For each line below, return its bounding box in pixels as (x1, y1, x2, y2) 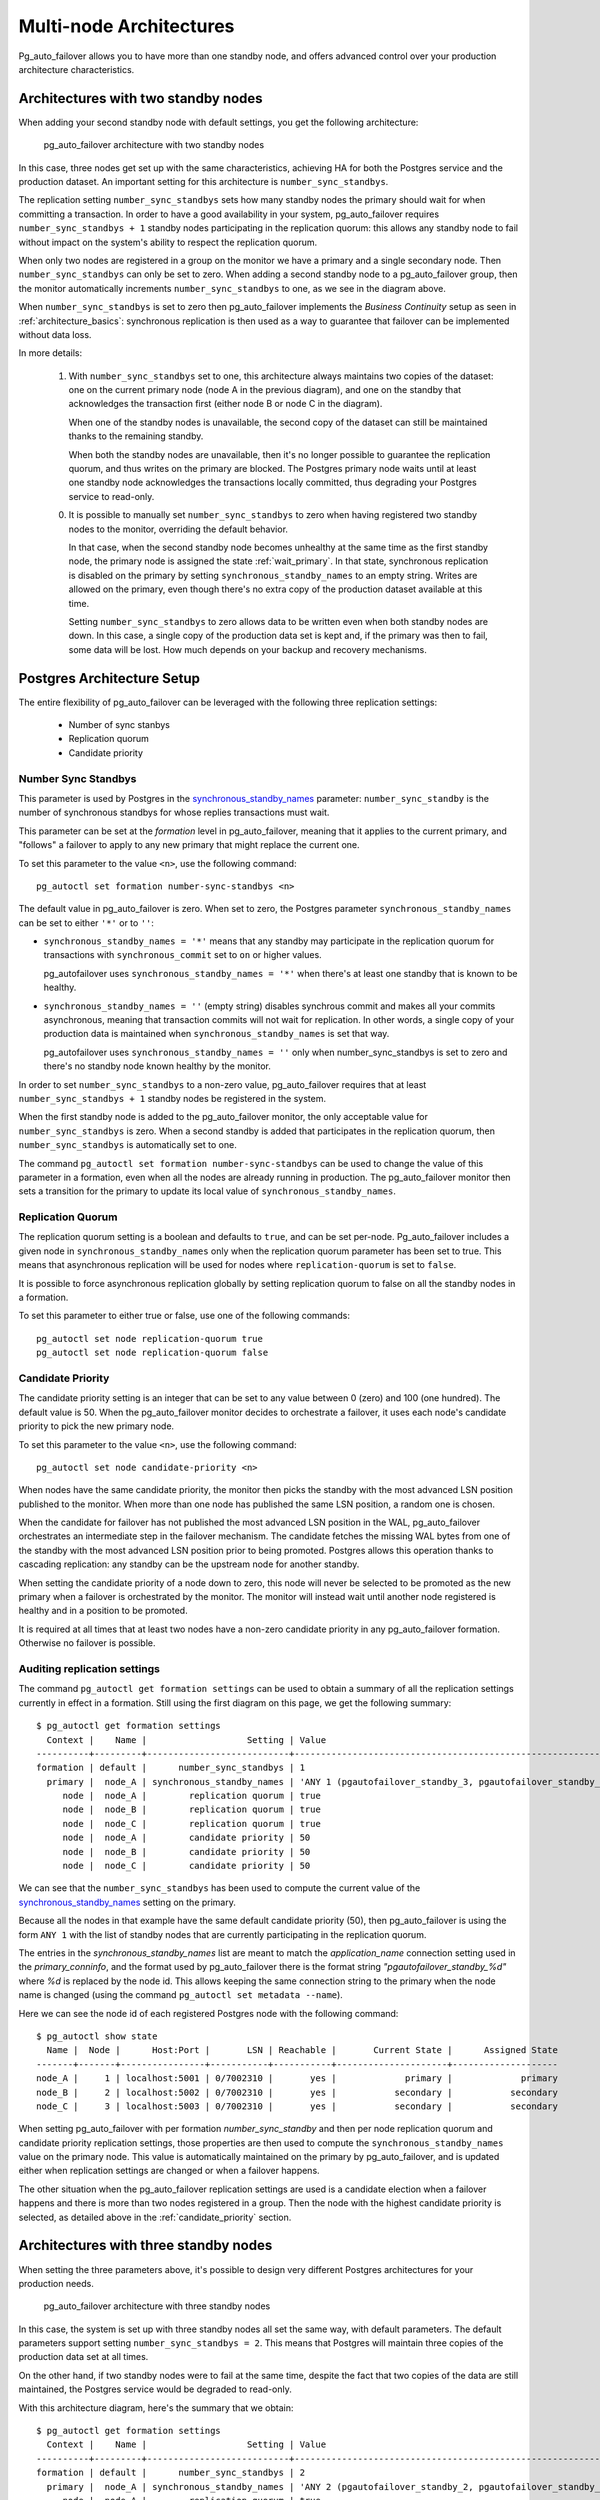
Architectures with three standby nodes (18, 2237, 273, 2254)
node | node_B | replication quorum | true (62, 1804, 322, 1815)
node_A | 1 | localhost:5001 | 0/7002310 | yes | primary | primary (36, 2073, 559, 2084)
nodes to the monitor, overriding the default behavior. (68, 523, 289, 535)
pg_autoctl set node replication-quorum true (36, 1333, 264, 1344)
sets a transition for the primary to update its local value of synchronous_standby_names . (18, 1185, 397, 1197)
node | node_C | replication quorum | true (62, 1818, 322, 1829)
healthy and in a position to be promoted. (18, 1605, 189, 1617)
